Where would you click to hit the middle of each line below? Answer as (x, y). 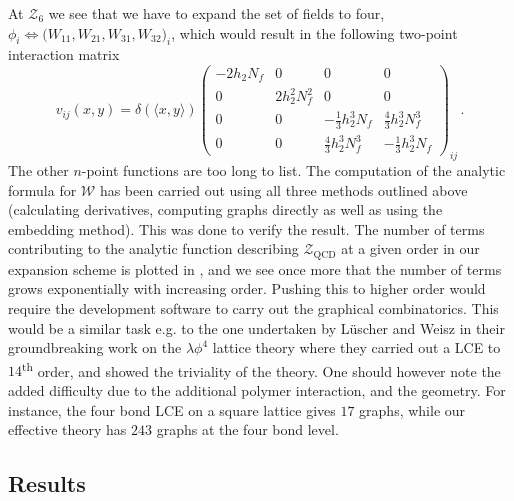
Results (47, 483)
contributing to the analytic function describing (153, 248)
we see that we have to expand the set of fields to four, (216, 13)
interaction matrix (64, 54)
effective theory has (67, 429)
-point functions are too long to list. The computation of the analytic (293, 170)
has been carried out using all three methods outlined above (283, 189)
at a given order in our (410, 248)
